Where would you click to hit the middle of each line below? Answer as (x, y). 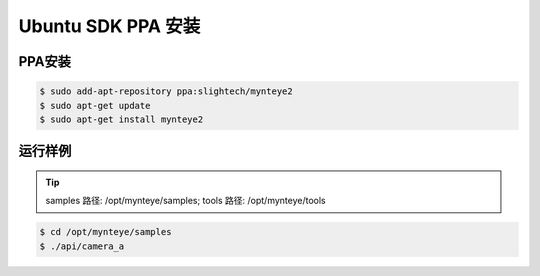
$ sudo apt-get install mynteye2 (121, 119)
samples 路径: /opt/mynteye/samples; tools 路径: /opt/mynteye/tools (185, 201)
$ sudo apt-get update (95, 105)
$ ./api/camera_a (82, 246)
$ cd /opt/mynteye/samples (105, 232)
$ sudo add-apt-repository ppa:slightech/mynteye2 (166, 91)
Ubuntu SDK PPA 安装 (109, 26)
